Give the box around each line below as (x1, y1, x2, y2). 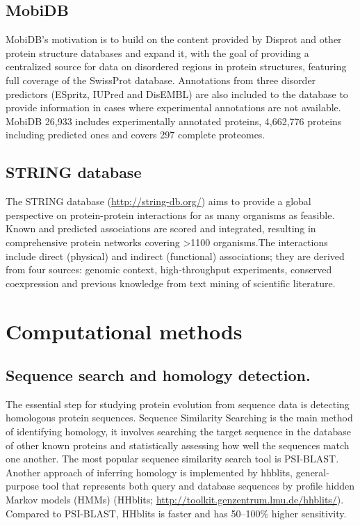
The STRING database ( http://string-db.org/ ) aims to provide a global (6, 194, 311, 209)
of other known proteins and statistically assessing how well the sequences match (6, 437, 350, 452)
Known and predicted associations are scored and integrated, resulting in (6, 221, 316, 236)
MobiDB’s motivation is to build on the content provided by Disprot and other (6, 32, 342, 47)
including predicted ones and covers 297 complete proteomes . (6, 127, 265, 142)
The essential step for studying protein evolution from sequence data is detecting (6, 396, 350, 411)
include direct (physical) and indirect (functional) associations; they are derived (6, 248, 345, 263)
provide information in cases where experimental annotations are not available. (6, 100, 341, 115)
